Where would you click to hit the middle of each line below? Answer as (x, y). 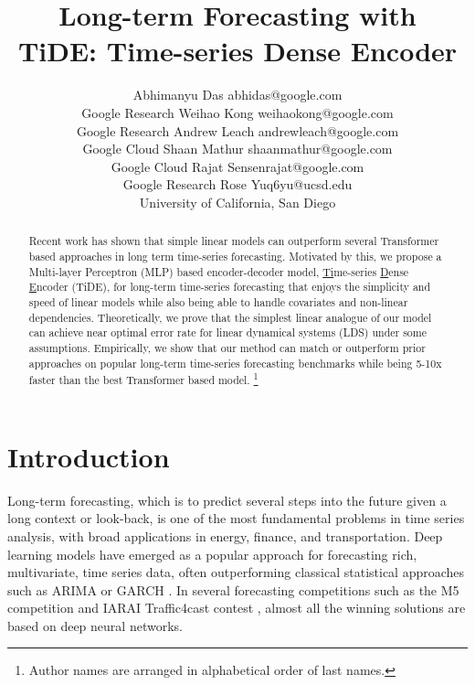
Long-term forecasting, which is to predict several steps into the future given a (227, 500)
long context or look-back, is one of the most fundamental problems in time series (236, 518)
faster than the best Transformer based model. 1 (143, 379)
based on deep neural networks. (95, 625)
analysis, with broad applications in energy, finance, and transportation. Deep (225, 535)
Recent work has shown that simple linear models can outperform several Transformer (234, 241)
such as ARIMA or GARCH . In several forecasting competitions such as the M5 (233, 589)
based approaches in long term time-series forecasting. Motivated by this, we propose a (235, 256)
